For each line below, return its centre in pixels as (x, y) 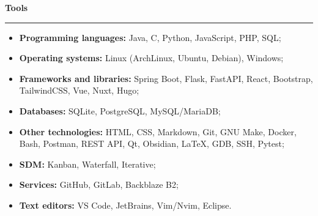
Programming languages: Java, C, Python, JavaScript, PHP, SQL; (150, 37)
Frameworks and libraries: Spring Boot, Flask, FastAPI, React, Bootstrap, (166, 78)
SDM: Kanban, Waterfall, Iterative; (87, 164)
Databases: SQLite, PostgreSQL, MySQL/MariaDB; (120, 110)
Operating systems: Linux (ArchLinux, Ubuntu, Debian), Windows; (151, 58)
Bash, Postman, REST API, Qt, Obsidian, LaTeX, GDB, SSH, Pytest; (152, 143)
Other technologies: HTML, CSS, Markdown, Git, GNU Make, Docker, (158, 131)
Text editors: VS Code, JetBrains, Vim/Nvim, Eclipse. (125, 205)
